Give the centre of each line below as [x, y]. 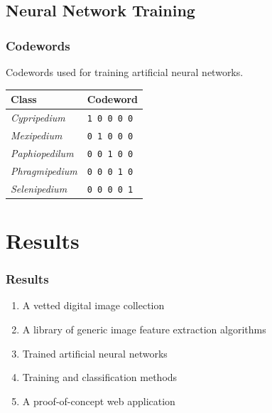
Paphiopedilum [42, 152]
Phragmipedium [44, 170]
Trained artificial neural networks [95, 353]
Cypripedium [38, 117]
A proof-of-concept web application [99, 401]
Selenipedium [39, 188]
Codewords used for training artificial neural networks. [125, 72]
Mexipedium [37, 135]
